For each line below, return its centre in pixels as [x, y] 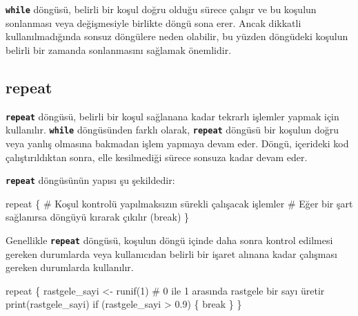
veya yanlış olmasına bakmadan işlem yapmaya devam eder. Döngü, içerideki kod [177, 143]
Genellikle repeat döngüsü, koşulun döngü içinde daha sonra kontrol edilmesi [169, 240]
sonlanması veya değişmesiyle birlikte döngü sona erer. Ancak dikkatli [153, 22]
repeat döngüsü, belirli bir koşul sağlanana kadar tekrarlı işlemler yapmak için [172, 116]
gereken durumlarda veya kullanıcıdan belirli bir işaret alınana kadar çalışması [171, 253]
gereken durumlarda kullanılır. [70, 267]
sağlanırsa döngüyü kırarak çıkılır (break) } [98, 217]
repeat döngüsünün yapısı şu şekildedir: [90, 180]
